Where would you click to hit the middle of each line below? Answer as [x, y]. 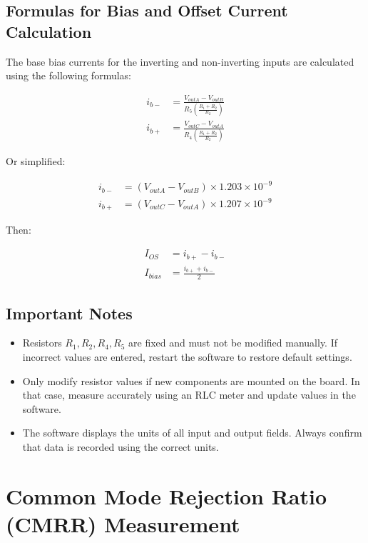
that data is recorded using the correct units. [121, 446]
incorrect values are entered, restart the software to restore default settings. [187, 356]
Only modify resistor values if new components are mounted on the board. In [191, 380]
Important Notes [69, 313]
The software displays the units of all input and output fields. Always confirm [192, 433]
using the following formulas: [68, 75]
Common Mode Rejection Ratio [167, 495]
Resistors [42, 343]
